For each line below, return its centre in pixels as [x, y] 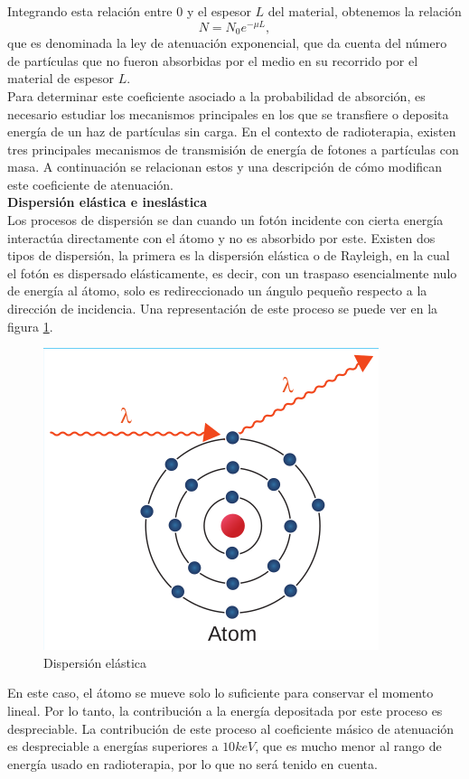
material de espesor [61, 78]
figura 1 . [30, 326]
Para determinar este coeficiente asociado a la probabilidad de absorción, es [216, 95]
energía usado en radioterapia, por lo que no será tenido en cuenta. [192, 763]
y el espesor [219, 11]
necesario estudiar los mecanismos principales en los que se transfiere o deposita [228, 113]
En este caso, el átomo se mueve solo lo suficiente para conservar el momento [220, 693]
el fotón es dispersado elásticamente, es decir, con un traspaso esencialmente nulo [232, 272]
